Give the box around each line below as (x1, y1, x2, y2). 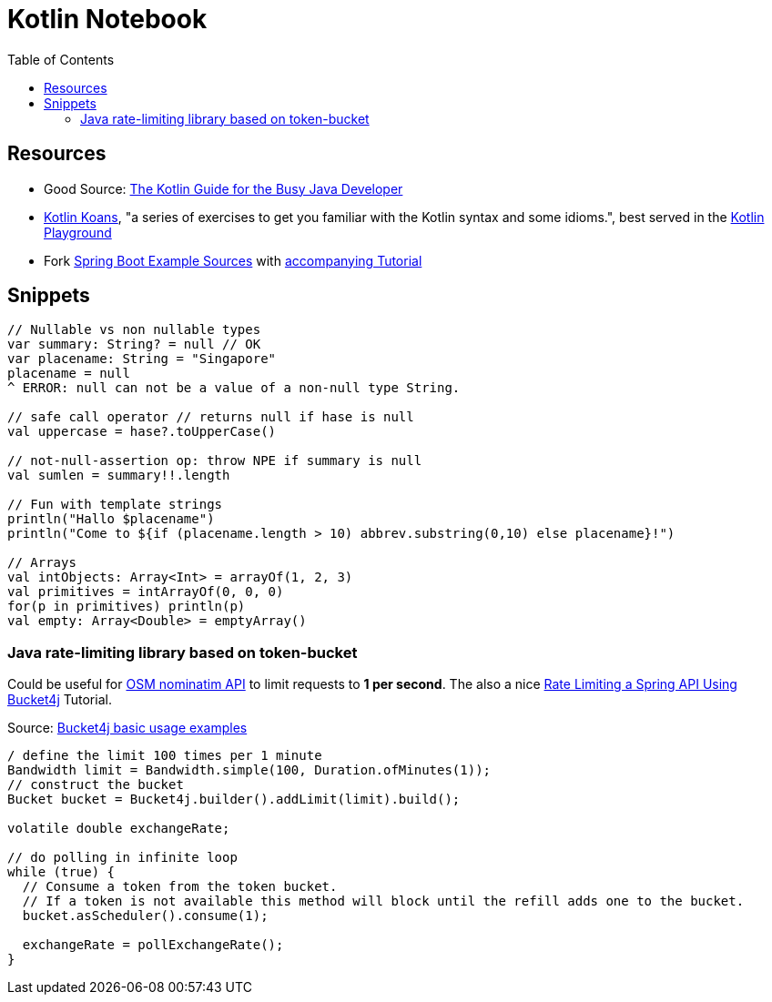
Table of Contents (7, 51, 115, 67)
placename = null (7, 366, 130, 381)
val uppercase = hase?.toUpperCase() (7, 424, 277, 440)
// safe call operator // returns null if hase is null (7, 410, 414, 425)
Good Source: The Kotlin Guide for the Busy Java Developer (44, 180, 403, 197)
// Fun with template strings (7, 497, 223, 512)
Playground (44, 224, 112, 240)
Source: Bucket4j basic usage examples (7, 720, 248, 736)
